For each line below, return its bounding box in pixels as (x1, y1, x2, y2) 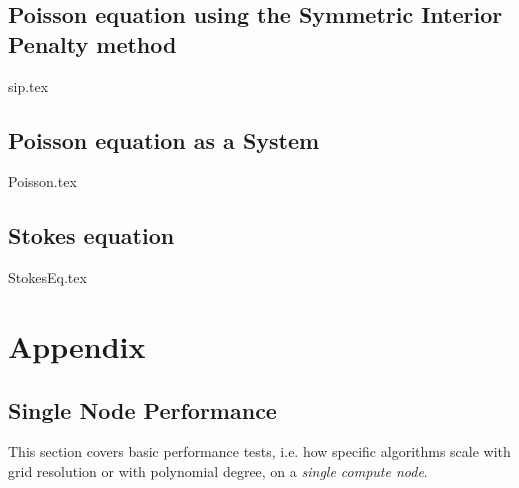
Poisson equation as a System (8, 124, 320, 155)
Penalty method (8, 28, 177, 59)
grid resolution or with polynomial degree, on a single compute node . (8, 460, 428, 481)
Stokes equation (8, 220, 175, 251)
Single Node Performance (8, 394, 277, 425)
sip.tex (8, 75, 49, 96)
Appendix (8, 325, 146, 366)
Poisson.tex (8, 171, 77, 192)
